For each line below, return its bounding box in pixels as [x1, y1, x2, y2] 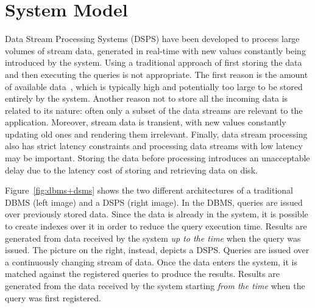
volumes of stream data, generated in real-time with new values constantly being [5, 44, 306, 57]
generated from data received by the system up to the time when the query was [5, 231, 301, 244]
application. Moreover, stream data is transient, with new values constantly [5, 116, 286, 128]
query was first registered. [5, 291, 101, 304]
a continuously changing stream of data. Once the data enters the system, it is [5, 255, 298, 268]
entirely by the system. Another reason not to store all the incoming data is [5, 92, 288, 105]
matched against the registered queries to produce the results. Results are [5, 267, 280, 280]
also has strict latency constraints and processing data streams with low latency [5, 139, 303, 152]
